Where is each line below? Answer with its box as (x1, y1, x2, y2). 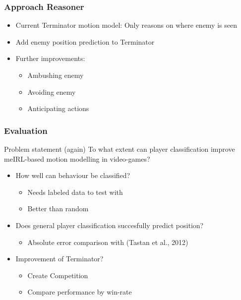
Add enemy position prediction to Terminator (15, 36, 155, 47)
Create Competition (27, 270, 88, 280)
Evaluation (4, 124, 48, 136)
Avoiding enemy (27, 86, 76, 97)
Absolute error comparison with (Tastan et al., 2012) (27, 237, 188, 247)
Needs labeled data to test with (27, 186, 123, 197)
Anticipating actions (27, 103, 89, 114)
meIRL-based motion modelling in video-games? (4, 153, 150, 164)
